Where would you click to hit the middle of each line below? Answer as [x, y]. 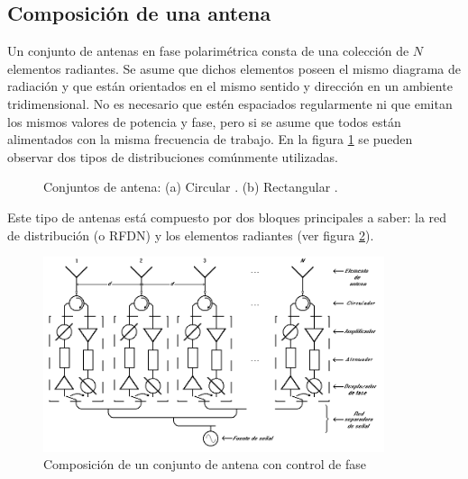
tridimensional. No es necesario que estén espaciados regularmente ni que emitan [230, 103]
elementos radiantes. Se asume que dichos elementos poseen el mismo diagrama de [234, 68]
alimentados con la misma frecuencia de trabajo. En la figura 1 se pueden [210, 139]
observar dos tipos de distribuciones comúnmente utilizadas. [173, 156]
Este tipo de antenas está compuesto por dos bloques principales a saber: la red [227, 217]
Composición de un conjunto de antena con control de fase [205, 464]
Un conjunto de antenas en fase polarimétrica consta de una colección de [208, 51]
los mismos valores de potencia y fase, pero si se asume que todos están [204, 121]
